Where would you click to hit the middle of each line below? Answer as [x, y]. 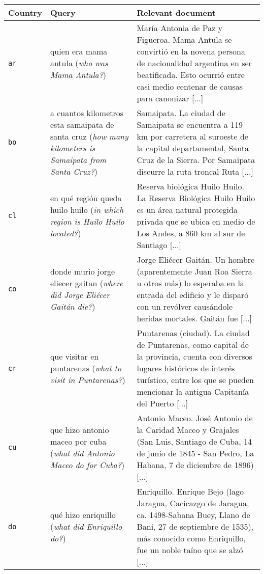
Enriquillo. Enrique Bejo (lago [190, 491]
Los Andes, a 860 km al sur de [191, 233]
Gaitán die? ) [73, 306]
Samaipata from [78, 160]
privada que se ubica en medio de [196, 221]
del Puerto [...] [162, 403]
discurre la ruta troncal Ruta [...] [195, 171]
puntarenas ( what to [86, 368]
